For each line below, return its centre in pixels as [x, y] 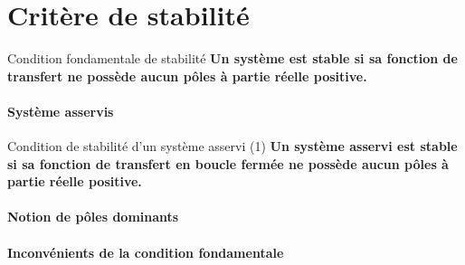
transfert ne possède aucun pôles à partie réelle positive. [187, 76]
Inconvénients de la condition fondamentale [146, 252]
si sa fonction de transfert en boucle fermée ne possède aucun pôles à [228, 163]
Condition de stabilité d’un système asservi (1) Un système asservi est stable [232, 146]
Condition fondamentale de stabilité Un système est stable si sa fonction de [232, 58]
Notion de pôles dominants [93, 217]
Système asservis [61, 111]
